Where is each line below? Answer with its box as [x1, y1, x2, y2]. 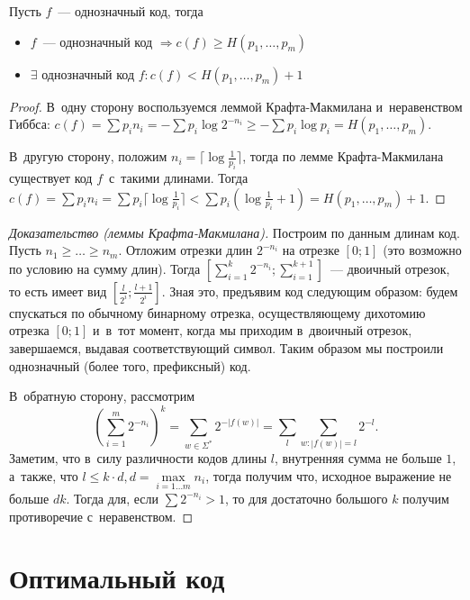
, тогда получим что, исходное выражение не [205, 466, 452, 485]
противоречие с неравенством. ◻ [9, 506, 194, 525]
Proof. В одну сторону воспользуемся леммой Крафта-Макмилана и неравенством [9, 96, 463, 115]
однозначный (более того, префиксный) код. [9, 356, 251, 375]
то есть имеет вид [9, 281, 107, 300]
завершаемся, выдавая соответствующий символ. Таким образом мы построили [9, 338, 444, 357]
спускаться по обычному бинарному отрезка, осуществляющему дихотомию [9, 303, 426, 322]
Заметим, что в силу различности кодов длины [9, 449, 267, 468]
